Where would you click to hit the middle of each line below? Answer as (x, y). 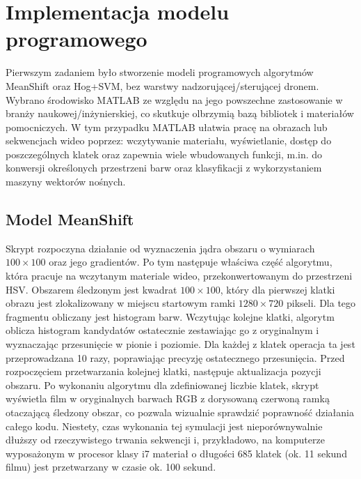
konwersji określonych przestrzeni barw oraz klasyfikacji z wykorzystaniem (164, 168)
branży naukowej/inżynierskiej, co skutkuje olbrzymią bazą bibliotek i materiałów (180, 113)
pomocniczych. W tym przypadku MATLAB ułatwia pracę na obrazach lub (167, 127)
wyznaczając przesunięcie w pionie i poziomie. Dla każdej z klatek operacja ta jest (180, 344)
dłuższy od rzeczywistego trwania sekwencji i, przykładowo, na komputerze (165, 440)
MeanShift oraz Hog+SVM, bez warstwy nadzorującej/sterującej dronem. (162, 85)
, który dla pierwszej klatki (278, 289)
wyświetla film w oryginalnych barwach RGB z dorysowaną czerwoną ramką (168, 398)
